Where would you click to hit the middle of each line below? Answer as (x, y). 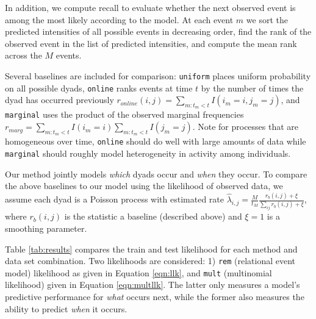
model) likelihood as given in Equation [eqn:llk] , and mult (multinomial (138, 272)
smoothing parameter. (46, 228)
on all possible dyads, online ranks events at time (99, 88)
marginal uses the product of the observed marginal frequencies (124, 114)
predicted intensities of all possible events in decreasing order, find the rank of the (158, 31)
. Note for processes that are (246, 127)
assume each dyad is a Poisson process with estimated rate (114, 199)
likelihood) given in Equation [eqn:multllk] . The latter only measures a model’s (153, 285)
